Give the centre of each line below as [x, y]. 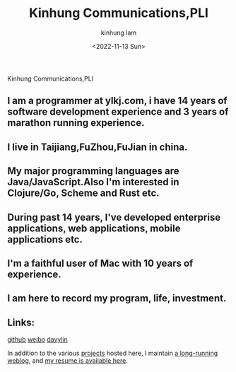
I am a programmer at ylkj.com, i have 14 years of [117, 101]
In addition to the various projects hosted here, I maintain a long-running [113, 353]
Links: [21, 322]
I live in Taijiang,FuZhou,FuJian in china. [98, 147]
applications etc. [45, 239]
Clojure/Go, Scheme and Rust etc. [84, 193]
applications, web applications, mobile [94, 228]
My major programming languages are [93, 171]
